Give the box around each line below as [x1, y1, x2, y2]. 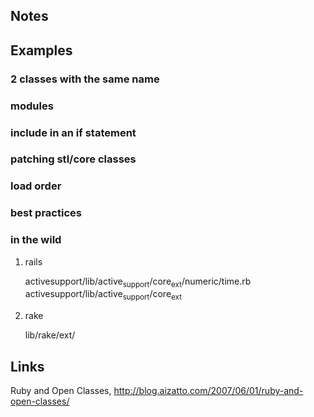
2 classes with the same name [10, 72, 160, 86]
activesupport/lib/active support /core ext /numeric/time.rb [24, 275, 252, 289]
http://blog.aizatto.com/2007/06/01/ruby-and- [113, 385, 304, 397]
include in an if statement [10, 125, 137, 139]
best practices [10, 206, 82, 220]
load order [10, 179, 62, 193]
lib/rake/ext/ [24, 329, 76, 341]
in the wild [10, 233, 62, 247]
